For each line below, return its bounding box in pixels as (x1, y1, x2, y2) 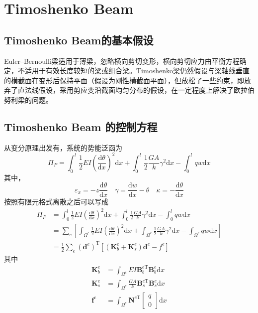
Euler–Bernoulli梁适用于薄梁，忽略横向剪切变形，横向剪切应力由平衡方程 (4, 55, 240, 66)
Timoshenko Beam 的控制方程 (4, 119, 158, 134)
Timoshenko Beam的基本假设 (4, 32, 154, 47)
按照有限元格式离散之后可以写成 (4, 196, 108, 207)
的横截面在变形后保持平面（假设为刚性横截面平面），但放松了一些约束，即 (4, 75, 244, 85)
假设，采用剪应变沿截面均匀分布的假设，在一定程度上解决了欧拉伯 (38, 85, 255, 95)
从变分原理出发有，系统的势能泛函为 (4, 142, 122, 153)
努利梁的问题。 (4, 94, 53, 105)
